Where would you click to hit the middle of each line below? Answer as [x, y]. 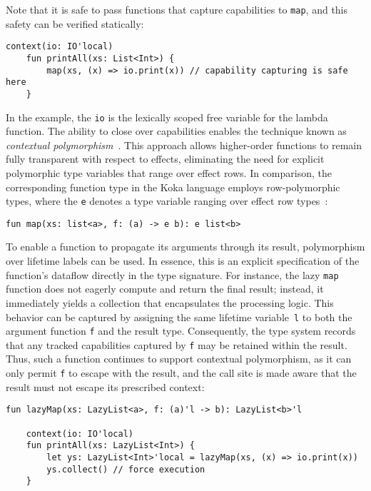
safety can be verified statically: [75, 23]
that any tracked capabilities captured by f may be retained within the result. [177, 344]
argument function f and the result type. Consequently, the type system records [181, 331]
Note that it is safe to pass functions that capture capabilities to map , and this [177, 9]
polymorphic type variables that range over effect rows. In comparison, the [169, 172]
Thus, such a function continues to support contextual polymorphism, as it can [179, 359]
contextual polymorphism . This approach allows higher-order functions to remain [184, 145]
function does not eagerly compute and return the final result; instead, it [165, 289]
